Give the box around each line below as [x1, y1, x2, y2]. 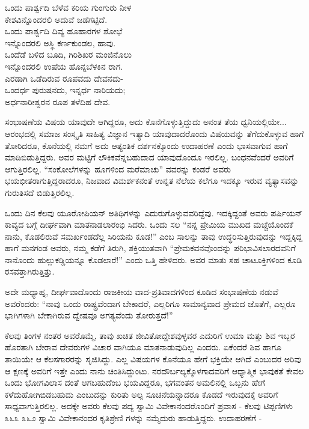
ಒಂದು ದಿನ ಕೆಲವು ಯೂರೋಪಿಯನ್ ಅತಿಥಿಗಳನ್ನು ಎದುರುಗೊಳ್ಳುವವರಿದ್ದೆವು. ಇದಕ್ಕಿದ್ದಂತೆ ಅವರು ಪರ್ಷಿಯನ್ [5, 206, 303, 219]
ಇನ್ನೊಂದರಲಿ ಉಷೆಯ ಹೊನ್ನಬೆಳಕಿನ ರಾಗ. [5, 59, 123, 72]
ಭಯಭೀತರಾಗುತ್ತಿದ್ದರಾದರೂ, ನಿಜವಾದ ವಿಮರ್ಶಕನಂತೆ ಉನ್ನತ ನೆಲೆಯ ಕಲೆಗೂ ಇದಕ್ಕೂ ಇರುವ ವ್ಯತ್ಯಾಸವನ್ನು [5, 174, 299, 187]
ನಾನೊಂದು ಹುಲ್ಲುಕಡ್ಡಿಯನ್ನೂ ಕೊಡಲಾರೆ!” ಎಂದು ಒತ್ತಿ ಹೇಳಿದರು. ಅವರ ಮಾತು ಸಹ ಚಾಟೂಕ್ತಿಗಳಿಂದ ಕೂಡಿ [5, 253, 302, 266]
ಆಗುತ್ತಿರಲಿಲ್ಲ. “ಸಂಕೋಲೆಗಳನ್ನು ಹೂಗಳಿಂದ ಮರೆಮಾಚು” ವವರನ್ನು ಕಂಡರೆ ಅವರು [5, 162, 231, 175]
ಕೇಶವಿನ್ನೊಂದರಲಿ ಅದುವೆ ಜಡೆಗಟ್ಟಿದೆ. [5, 13, 108, 25]
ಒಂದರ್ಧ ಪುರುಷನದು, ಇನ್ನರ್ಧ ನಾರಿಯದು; [5, 84, 126, 96]
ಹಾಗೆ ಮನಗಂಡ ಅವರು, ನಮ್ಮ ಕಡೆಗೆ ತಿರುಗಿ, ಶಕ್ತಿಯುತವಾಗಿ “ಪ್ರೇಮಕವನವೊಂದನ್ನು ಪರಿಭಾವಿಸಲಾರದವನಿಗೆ [5, 242, 296, 254]
